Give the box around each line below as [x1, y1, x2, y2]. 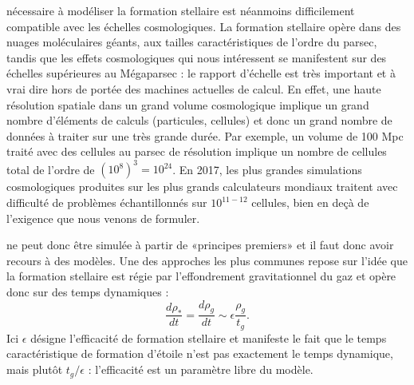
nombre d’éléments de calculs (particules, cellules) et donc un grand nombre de [6, 112, 392, 129]
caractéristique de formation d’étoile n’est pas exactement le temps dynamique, [6, 345, 393, 362]
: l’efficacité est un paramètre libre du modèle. [88, 361, 313, 378]
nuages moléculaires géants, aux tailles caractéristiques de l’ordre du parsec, [6, 34, 377, 50]
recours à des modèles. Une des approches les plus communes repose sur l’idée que [6, 252, 408, 268]
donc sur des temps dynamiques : [6, 284, 169, 300]
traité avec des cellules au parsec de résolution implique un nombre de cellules [6, 143, 387, 160]
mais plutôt [6, 361, 63, 378]
